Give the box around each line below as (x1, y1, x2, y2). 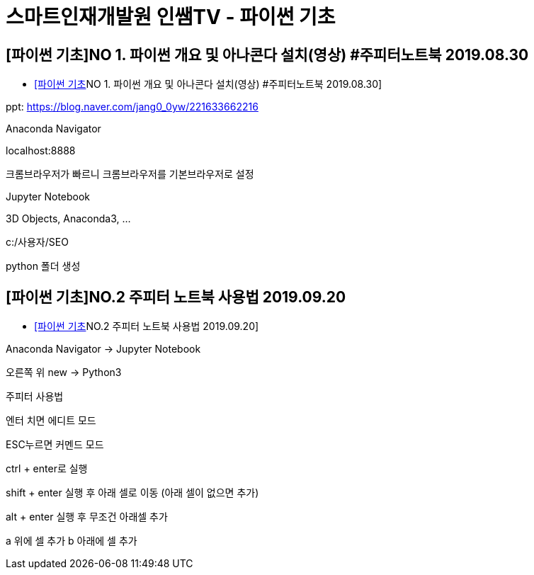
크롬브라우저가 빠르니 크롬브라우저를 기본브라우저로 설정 (6, 168, 254, 181)
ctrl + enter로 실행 (6, 462, 88, 475)
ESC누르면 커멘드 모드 (6, 438, 104, 451)
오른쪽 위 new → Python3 (6, 366, 122, 379)
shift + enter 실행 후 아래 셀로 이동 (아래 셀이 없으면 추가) (6, 486, 259, 499)
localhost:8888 (6, 144, 76, 157)
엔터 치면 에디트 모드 (6, 414, 96, 427)
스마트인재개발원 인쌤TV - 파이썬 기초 (6, 5, 336, 29)
